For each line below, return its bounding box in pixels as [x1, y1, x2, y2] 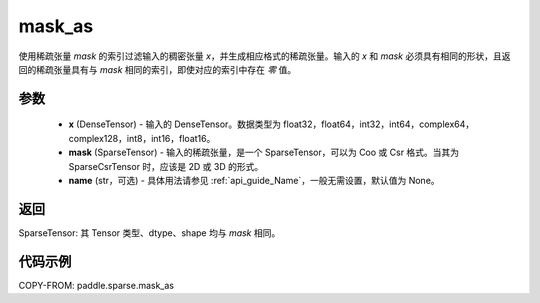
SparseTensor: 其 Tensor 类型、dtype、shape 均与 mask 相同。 [18, 226, 281, 239]
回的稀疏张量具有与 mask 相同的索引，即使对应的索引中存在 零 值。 [18, 63, 297, 75]
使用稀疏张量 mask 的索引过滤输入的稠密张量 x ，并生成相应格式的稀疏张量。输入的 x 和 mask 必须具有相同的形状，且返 [18, 50, 511, 62]
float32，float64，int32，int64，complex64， [283, 118, 475, 130]
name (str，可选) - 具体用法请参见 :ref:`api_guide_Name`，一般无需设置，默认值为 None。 [68, 174, 440, 186]
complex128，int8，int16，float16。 [68, 132, 216, 144]
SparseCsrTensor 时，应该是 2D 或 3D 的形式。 [68, 160, 264, 172]
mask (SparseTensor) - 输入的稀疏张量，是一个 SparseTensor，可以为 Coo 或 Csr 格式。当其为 [68, 146, 460, 159]
